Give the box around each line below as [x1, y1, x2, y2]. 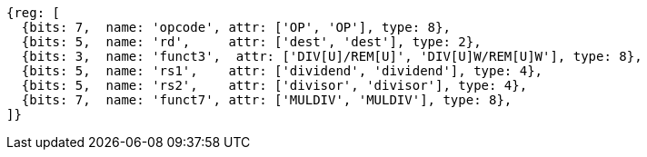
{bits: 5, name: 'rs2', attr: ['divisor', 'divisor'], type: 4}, [21, 78, 528, 93]
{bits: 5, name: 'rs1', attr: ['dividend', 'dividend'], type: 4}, [21, 64, 543, 78]
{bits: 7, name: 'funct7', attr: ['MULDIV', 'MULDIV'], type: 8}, [21, 93, 513, 107]
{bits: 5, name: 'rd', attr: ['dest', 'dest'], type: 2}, [21, 34, 482, 49]
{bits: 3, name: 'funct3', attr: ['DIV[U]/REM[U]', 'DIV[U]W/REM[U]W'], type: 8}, [21, 49, 642, 64]
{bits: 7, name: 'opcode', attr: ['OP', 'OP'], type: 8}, [21, 20, 451, 34]
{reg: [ [6, 5, 61, 20]
